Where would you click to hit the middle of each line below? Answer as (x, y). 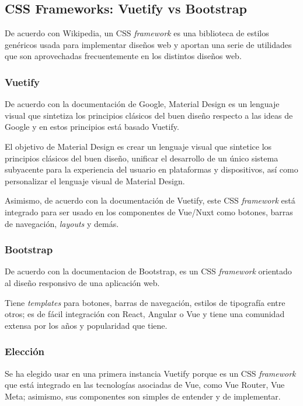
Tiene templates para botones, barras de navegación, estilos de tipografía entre (145, 302)
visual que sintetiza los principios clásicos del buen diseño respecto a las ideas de (149, 115)
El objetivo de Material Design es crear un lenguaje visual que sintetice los (138, 146)
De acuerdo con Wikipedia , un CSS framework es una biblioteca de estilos (137, 33)
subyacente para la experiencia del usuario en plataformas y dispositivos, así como (151, 169)
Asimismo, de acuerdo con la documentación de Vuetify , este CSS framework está (150, 200)
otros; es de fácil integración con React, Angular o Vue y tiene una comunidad (145, 314)
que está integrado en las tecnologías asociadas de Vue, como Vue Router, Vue (145, 385)
